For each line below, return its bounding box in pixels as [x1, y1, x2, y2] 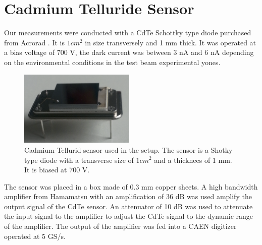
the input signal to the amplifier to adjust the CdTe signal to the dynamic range [4, 211, 253, 221]
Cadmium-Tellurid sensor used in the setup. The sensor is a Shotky [24, 144, 233, 155]
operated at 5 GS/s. [4, 230, 66, 241]
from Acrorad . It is [4, 37, 65, 47]
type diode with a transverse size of [24, 154, 134, 165]
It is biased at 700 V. [24, 164, 90, 175]
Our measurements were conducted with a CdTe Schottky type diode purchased [4, 27, 251, 38]
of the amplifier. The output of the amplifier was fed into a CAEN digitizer [4, 221, 237, 231]
